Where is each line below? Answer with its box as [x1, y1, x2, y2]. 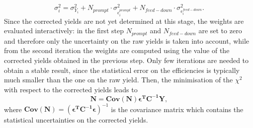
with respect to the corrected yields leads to [4, 84, 138, 94]
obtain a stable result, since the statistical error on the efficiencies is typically [4, 64, 240, 75]
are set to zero [198, 25, 242, 36]
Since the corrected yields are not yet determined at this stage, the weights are [4, 15, 244, 26]
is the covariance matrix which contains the [111, 104, 244, 114]
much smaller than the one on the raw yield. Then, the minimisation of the [4, 74, 233, 85]
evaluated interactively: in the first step [4, 25, 124, 36]
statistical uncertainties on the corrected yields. [4, 115, 148, 125]
